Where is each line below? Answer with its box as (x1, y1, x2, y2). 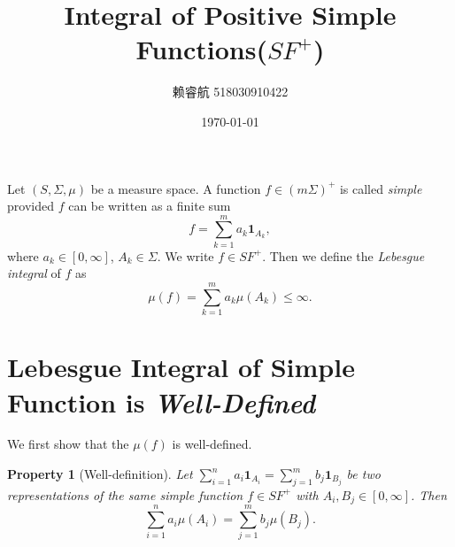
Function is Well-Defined (7, 383, 316, 420)
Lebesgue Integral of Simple (7, 349, 355, 385)
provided (7, 196, 54, 215)
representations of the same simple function (7, 485, 243, 504)
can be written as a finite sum (68, 196, 231, 215)
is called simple (339, 179, 422, 197)
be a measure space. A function (90, 179, 261, 197)
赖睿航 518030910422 (172, 82, 289, 101)
